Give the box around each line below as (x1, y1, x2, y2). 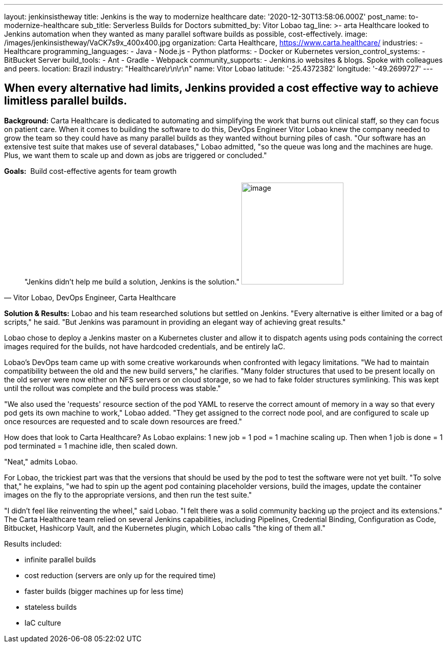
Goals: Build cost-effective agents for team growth (4, 166, 177, 175)
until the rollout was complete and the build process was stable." (4, 383, 221, 393)
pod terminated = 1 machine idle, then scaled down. (4, 441, 178, 450)
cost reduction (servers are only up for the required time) (24, 571, 216, 580)
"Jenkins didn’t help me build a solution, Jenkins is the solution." (24, 277, 240, 286)
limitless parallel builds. (4, 94, 128, 108)
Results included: (4, 539, 62, 548)
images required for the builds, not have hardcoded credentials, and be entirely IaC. (4, 342, 285, 351)
